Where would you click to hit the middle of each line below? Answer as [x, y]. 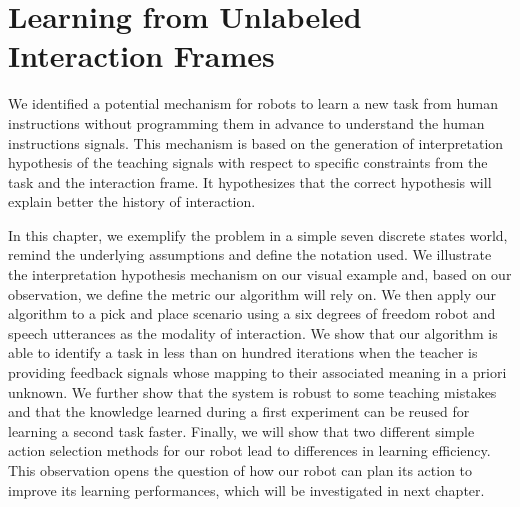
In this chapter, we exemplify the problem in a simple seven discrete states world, [258, 234]
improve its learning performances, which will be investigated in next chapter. [246, 489]
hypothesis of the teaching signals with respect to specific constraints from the [248, 162]
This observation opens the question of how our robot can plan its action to [240, 470]
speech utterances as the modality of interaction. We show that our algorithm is [253, 332]
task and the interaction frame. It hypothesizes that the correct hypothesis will [250, 181]
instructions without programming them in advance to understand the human [246, 122]
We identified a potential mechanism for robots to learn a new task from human [253, 103]
